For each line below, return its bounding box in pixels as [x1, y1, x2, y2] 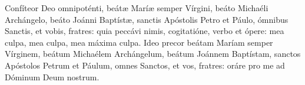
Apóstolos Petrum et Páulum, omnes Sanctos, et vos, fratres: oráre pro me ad [5, 59, 285, 71]
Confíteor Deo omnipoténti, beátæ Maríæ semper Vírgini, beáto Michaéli [5, 2, 268, 13]
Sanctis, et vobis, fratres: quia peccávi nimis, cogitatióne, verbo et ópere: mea [5, 25, 284, 37]
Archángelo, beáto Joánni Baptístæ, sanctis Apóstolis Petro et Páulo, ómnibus [5, 13, 289, 25]
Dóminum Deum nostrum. [5, 70, 100, 83]
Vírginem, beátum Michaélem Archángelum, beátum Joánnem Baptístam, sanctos [5, 47, 301, 60]
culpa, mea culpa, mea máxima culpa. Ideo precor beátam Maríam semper [5, 36, 273, 48]
